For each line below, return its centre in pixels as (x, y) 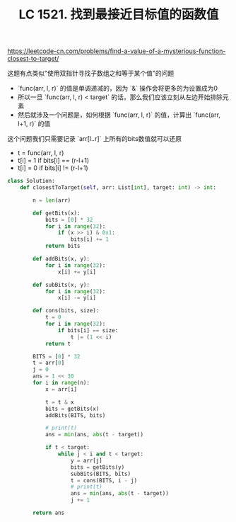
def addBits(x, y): (61, 259)
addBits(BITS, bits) (75, 415)
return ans (49, 513)
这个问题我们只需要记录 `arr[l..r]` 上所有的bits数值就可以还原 (95, 139)
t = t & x (59, 402)
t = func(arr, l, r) (41, 153)
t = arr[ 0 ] (49, 363)
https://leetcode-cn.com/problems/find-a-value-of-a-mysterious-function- (117, 51)
